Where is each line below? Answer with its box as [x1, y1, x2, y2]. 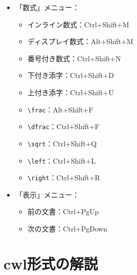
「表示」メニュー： [15, 189, 79, 200]
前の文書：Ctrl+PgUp [27, 206, 99, 217]
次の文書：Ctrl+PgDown [27, 223, 108, 234]
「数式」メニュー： [15, 2, 79, 12]
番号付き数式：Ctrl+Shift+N [27, 53, 121, 63]
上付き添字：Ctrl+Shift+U [27, 87, 114, 97]
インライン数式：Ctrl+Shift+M [27, 19, 129, 29]
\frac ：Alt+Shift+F [27, 104, 94, 114]
